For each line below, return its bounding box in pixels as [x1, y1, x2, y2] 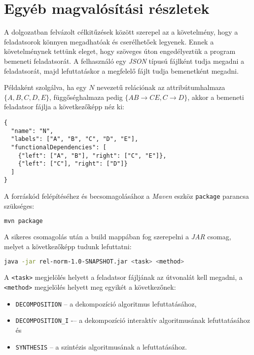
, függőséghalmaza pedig [49, 91, 123, 102]
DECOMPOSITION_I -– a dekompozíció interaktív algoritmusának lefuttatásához [15, 315, 250, 325]
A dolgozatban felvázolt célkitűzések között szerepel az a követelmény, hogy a [4, 27, 238, 37]
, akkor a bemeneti [187, 91, 244, 102]
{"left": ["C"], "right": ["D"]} [18, 160, 128, 168]
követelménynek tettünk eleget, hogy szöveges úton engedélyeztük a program [4, 46, 236, 56]
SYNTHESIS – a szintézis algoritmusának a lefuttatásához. [15, 341, 187, 352]
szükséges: [4, 200, 35, 211]
